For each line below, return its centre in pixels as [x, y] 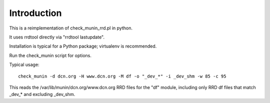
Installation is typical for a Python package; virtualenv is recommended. [83, 46]
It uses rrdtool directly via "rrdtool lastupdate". [57, 37]
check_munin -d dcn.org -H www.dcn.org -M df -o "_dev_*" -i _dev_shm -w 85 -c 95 [122, 76]
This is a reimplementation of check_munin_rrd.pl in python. [71, 28]
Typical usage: [24, 64]
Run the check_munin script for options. [50, 55]
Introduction [35, 13]
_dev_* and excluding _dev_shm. [42, 94]
